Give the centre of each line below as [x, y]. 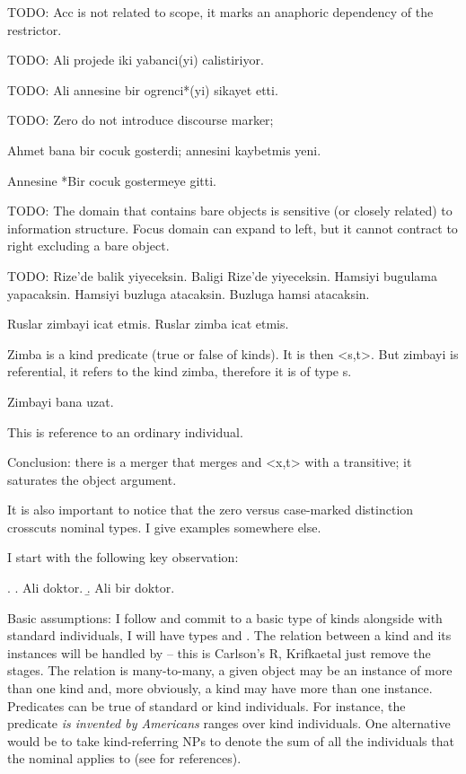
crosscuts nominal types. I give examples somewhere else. [164, 527]
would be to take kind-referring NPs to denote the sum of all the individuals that [231, 740]
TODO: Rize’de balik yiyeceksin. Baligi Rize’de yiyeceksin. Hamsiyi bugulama [222, 275]
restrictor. [35, 29]
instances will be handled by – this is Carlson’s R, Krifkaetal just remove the [219, 652]
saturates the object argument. [92, 479]
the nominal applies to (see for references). [124, 758]
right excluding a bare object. [88, 246]
